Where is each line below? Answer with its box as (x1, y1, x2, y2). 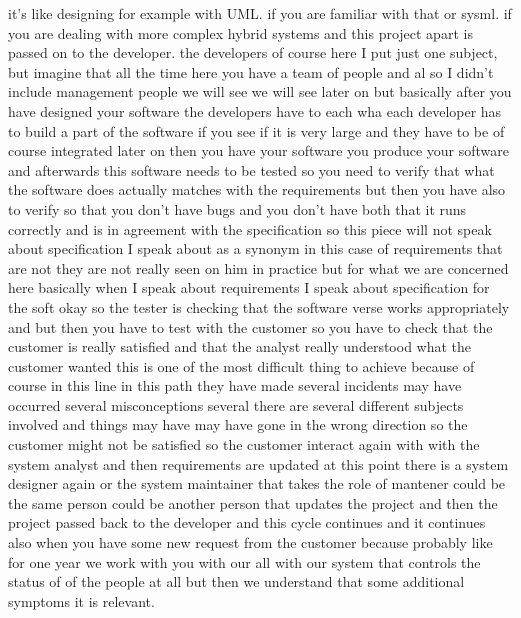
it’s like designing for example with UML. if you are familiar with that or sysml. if (8, 3, 512, 23)
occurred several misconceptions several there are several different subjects (8, 394, 464, 415)
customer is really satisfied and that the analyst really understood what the (8, 336, 472, 357)
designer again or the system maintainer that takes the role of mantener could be (8, 473, 506, 494)
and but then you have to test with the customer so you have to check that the (8, 316, 493, 337)
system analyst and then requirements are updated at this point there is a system (8, 453, 509, 474)
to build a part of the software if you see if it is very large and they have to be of (8, 120, 505, 141)
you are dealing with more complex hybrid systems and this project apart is (8, 22, 473, 43)
